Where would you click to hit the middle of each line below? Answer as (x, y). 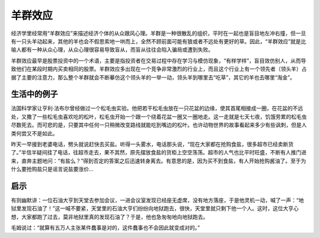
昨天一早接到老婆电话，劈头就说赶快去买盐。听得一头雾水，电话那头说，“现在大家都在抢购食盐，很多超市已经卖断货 (152, 144)
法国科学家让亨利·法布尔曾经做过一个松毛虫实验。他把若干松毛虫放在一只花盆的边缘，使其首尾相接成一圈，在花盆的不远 (157, 108)
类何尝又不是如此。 (34, 133)
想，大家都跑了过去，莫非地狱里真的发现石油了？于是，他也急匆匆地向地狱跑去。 (110, 217)
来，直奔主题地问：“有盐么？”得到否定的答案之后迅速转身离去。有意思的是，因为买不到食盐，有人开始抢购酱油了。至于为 (159, 161)
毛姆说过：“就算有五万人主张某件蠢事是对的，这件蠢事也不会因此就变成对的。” (105, 228)
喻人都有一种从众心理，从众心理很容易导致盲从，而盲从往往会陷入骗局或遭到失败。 (112, 50)
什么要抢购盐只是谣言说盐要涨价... (52, 169)
